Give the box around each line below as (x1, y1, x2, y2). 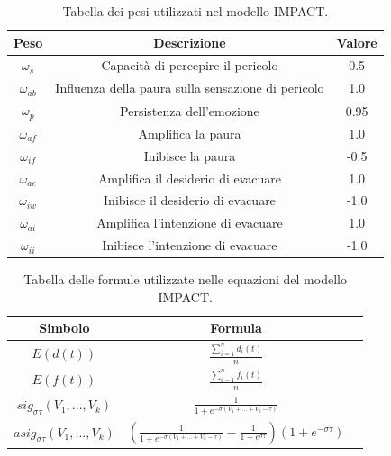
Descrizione (153, 32, 226, 51)
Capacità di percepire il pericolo (101, 56, 278, 75)
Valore (336, 32, 377, 51)
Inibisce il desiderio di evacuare (104, 191, 276, 210)
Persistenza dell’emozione (120, 101, 259, 120)
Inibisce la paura (143, 146, 236, 165)
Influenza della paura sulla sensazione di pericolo (55, 78, 324, 97)
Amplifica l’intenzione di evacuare (96, 213, 283, 232)
